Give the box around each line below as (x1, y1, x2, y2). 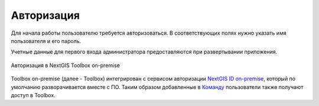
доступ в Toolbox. (11, 91, 56, 98)
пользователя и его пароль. (11, 37, 82, 44)
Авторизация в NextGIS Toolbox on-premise (11, 62, 121, 69)
